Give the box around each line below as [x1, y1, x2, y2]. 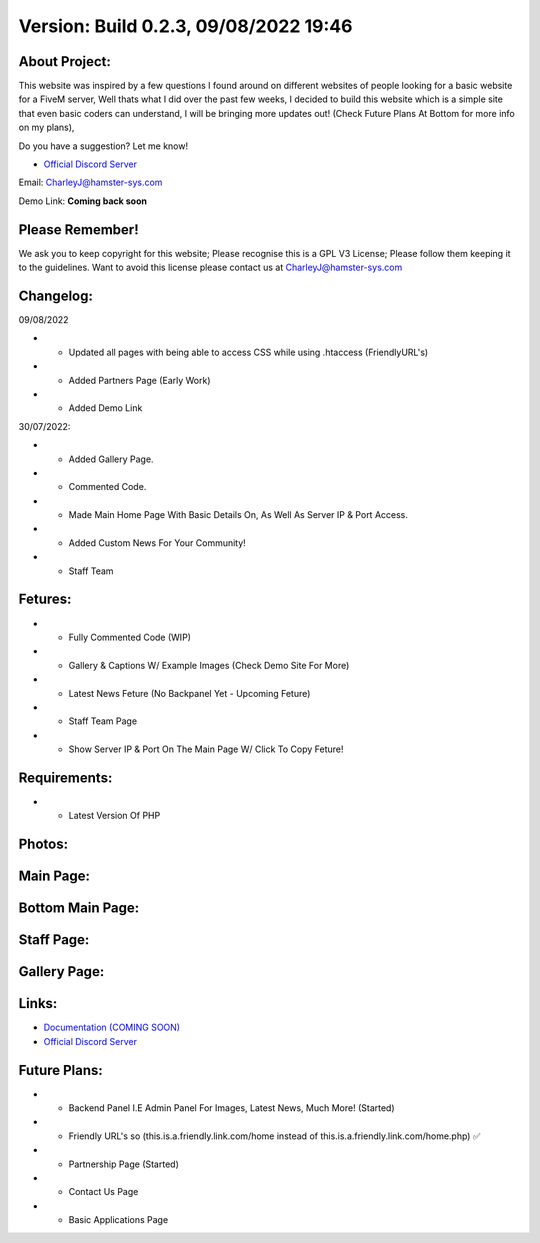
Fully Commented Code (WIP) [68, 631, 192, 643]
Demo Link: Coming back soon [18, 195, 147, 207]
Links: [18, 995, 58, 1012]
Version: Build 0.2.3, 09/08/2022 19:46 [18, 15, 353, 37]
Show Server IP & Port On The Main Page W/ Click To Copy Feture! [68, 743, 344, 755]
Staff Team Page [68, 715, 138, 727]
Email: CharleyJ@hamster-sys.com [18, 176, 163, 189]
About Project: [18, 53, 112, 70]
